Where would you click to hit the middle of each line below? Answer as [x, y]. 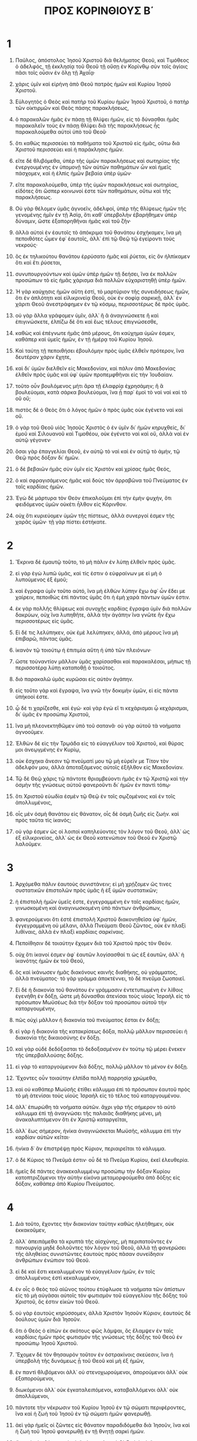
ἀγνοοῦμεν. [30, 732]
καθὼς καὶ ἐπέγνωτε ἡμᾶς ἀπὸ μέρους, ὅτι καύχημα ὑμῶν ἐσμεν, [95, 333]
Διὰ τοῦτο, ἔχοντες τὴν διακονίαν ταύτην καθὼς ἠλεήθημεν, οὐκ [95, 1224]
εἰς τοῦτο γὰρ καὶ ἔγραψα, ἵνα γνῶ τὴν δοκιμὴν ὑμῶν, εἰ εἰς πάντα [96, 690]
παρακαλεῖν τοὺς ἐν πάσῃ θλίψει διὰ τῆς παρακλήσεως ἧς [87, 125]
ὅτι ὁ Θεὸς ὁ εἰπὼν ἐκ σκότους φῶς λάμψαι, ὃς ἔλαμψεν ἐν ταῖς [94, 1331]
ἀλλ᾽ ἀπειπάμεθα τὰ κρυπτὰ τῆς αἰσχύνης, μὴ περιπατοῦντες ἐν [94, 1241]
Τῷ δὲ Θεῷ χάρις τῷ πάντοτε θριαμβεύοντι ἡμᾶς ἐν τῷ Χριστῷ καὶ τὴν [101, 778]
